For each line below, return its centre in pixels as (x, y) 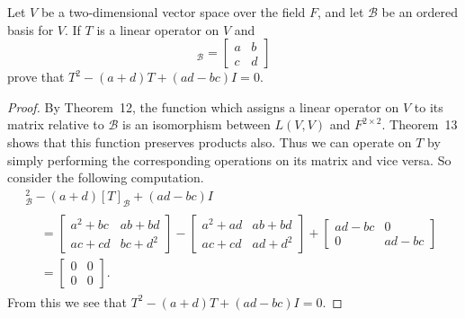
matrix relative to (56, 124)
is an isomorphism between (197, 124)
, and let (341, 12)
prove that (36, 77)
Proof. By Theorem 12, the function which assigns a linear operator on (203, 106)
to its (429, 106)
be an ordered (420, 12)
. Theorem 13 (420, 124)
